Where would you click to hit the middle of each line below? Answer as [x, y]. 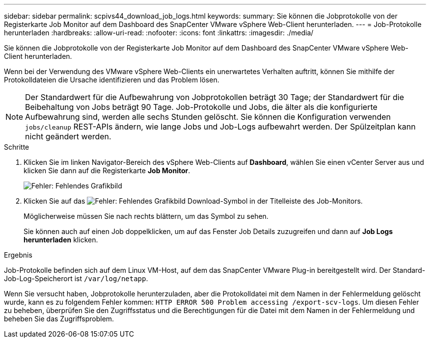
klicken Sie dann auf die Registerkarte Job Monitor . [107, 171]
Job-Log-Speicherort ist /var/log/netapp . [76, 278]
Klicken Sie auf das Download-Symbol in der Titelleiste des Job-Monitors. [193, 201]
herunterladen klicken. [61, 240]
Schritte [17, 147]
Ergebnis [18, 255]
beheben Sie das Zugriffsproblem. [59, 319]
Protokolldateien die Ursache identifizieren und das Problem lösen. [112, 80]
